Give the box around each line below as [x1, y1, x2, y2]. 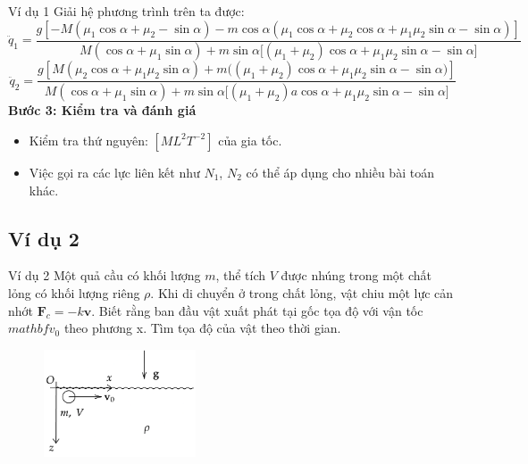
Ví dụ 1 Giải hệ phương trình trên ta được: [8, 2, 245, 20]
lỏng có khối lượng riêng [8, 283, 140, 302]
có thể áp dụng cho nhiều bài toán [246, 162, 434, 181]
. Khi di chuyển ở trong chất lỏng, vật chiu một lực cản [150, 283, 454, 302]
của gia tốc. [218, 130, 282, 149]
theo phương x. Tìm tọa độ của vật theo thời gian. [63, 319, 341, 337]
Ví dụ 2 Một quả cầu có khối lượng [8, 266, 201, 285]
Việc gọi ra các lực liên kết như [29, 162, 200, 181]
